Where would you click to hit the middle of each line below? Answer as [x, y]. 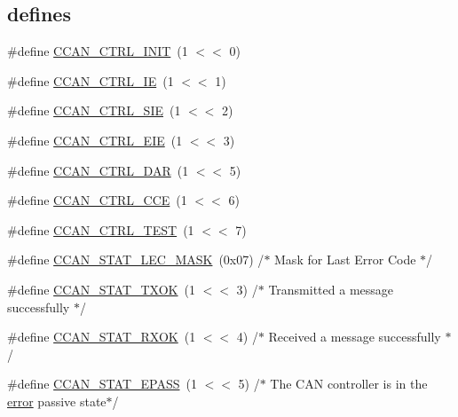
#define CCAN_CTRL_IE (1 [91, 80]
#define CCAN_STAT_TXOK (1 [101, 289]
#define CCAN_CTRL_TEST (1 [101, 229]
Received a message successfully [355, 337]
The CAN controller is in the [349, 384]
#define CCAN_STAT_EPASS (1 [102, 384]
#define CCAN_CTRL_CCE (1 [97, 200]
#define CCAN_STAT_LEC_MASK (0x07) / [136, 260]
